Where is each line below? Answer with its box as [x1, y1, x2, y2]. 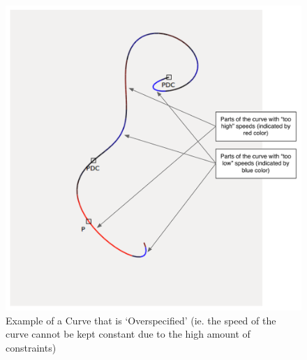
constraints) [6, 340, 57, 355]
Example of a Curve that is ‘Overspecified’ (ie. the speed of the [6, 313, 276, 327]
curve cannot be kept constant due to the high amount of [6, 327, 250, 341]
